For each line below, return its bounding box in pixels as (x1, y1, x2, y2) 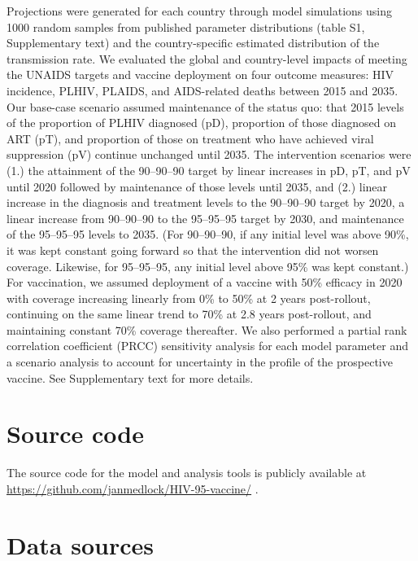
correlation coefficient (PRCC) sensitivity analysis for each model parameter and (7, 337, 408, 354)
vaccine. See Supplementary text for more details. (7, 369, 254, 386)
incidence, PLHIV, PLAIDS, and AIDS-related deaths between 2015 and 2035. (7, 81, 398, 99)
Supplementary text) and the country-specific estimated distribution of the (7, 34, 380, 51)
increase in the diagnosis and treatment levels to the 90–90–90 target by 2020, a (7, 194, 405, 211)
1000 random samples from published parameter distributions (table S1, (7, 18, 365, 35)
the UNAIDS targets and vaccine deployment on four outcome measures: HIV (7, 66, 394, 83)
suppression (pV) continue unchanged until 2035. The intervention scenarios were (7, 146, 411, 163)
